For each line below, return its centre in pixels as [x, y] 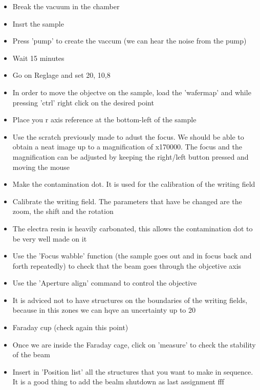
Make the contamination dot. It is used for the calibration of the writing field [134, 184]
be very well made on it [50, 238]
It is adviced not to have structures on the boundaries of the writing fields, [130, 300]
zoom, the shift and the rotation [63, 211]
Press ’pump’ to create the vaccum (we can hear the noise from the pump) [129, 41]
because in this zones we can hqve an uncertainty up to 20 [104, 310]
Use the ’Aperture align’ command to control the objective [105, 283]
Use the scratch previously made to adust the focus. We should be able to [128, 136]
